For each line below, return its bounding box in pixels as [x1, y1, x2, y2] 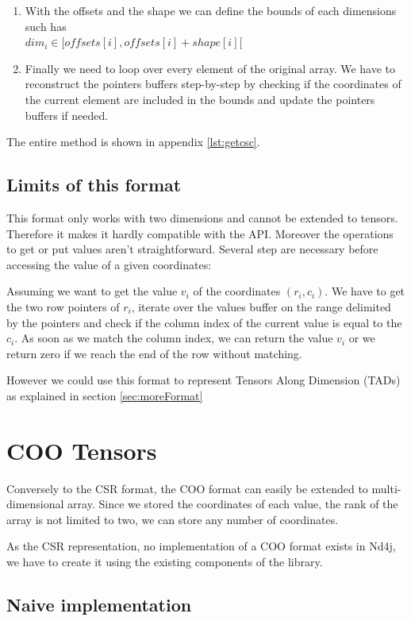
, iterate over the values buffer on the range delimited [131, 298, 391, 314]
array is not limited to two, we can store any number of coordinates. [6, 511, 339, 527]
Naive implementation [6, 592, 192, 616]
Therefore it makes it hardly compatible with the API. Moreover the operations [6, 225, 394, 241]
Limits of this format [6, 172, 182, 197]
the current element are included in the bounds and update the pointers [25, 91, 375, 107]
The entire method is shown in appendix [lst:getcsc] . [6, 133, 260, 150]
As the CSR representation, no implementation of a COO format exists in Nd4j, [6, 538, 396, 554]
